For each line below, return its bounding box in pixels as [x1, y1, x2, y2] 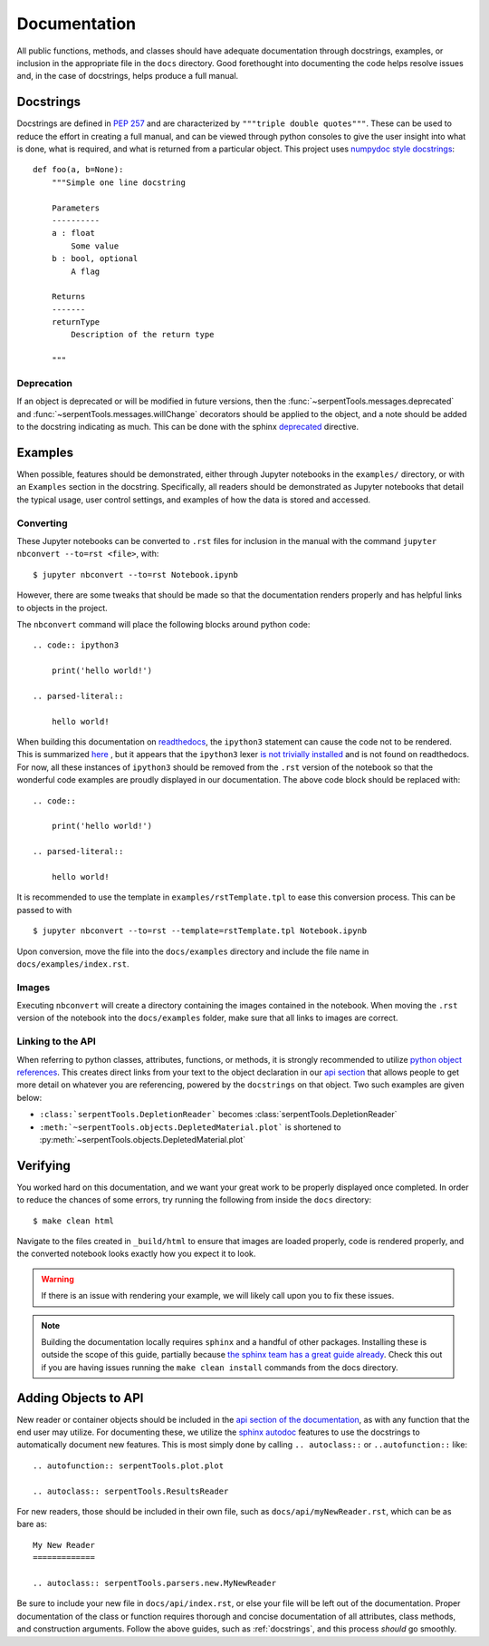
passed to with [16, 904, 72, 915]
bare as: [16, 1519, 47, 1530]
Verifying [16, 1157, 72, 1174]
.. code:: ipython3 [33, 640, 120, 650]
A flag [71, 266, 101, 277]
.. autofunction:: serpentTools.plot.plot [33, 1460, 225, 1471]
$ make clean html [33, 1215, 115, 1226]
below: [16, 1092, 43, 1103]
